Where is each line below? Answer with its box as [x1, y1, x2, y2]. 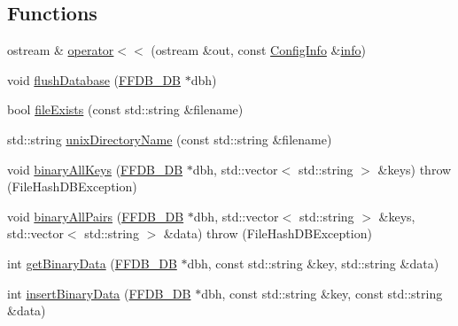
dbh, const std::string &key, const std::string [201, 283, 443, 302]
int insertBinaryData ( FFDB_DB [7, 283, 191, 302]
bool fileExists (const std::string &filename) [7, 100, 244, 119]
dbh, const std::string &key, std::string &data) [187, 253, 439, 272]
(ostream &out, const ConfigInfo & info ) [151, 41, 366, 59]
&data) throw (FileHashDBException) [163, 224, 372, 243]
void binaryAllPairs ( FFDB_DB [7, 206, 184, 225]
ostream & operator [7, 41, 114, 59]
